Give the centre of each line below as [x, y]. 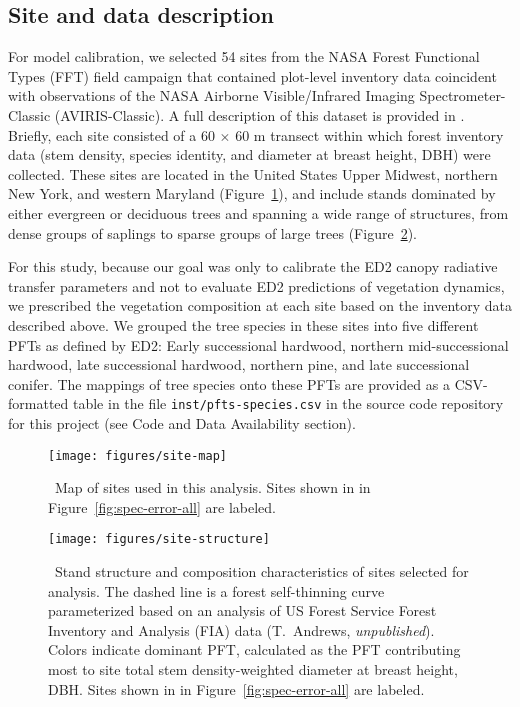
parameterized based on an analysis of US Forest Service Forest [242, 610]
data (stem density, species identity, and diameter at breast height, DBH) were [249, 154]
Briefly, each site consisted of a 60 [111, 134]
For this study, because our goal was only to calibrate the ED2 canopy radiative [253, 266]
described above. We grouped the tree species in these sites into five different [243, 324]
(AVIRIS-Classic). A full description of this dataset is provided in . [259, 114]
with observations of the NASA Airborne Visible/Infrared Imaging [211, 95]
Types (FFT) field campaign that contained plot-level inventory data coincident [252, 75]
